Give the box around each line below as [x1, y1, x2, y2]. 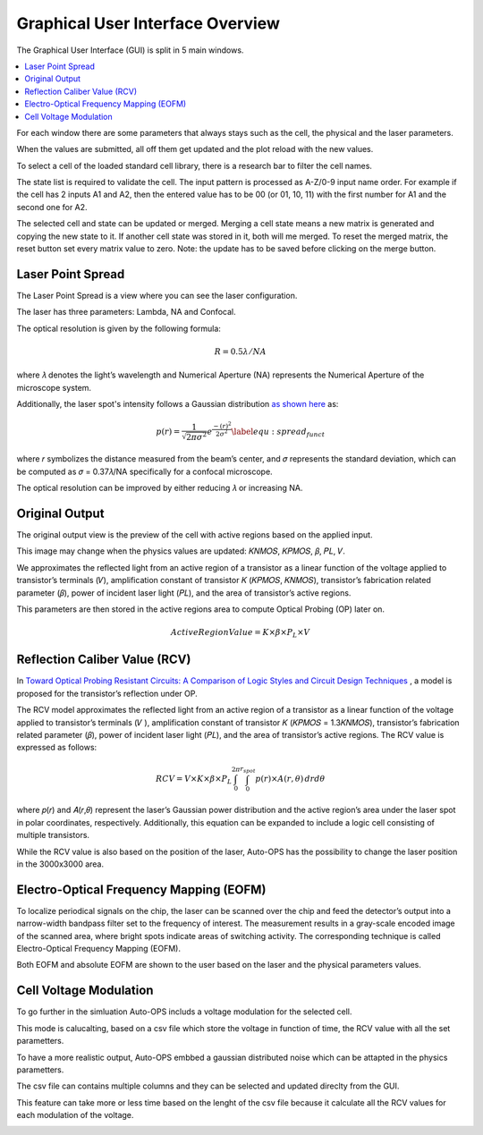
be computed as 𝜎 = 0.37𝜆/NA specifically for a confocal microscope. [16, 466, 273, 477]
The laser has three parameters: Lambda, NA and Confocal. [16, 307, 236, 318]
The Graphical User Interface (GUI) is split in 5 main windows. [16, 45, 244, 55]
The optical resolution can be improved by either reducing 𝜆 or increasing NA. [16, 483, 303, 494]
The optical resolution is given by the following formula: [16, 323, 221, 334]
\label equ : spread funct [231, 427, 326, 439]
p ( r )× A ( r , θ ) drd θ [255, 774, 326, 783]
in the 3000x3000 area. [16, 859, 105, 869]
